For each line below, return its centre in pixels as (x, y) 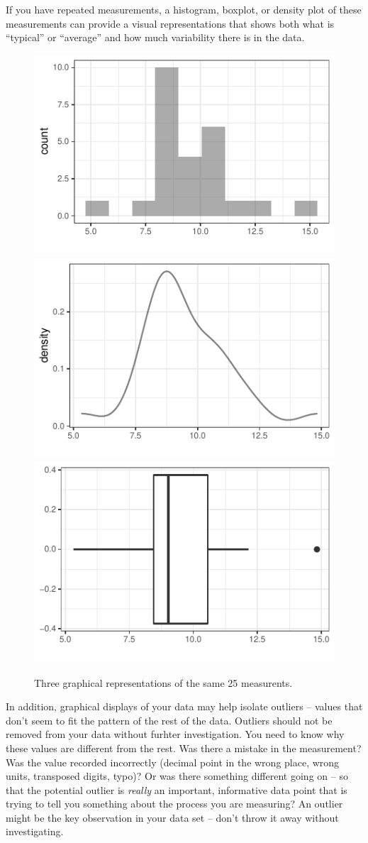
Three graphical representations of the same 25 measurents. (163, 682)
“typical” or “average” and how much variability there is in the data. (155, 37)
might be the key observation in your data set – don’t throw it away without (172, 817)
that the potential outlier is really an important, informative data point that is (177, 789)
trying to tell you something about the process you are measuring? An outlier (174, 804)
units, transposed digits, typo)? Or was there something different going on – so (177, 776)
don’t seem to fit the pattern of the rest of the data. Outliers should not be (169, 720)
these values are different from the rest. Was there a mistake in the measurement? (184, 748)
